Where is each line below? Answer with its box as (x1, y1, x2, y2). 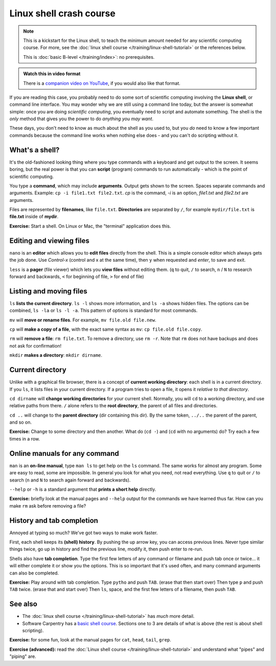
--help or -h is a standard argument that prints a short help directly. (9, 486, 156, 492)
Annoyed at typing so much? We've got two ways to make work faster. (9, 530, 158, 536)
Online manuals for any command (9, 449, 120, 457)
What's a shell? (9, 146, 60, 154)
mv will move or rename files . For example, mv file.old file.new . (9, 317, 156, 323)
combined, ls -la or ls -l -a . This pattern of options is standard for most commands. (9, 307, 198, 314)
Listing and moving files (9, 287, 87, 295)
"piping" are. (9, 653, 36, 659)
